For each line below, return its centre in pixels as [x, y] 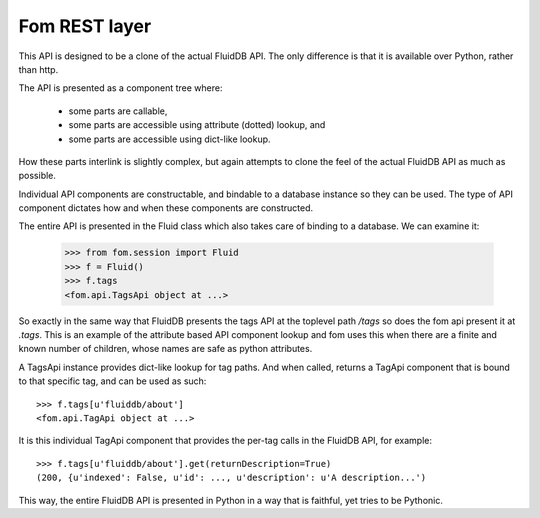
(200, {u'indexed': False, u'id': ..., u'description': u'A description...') [231, 478]
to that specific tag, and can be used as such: [112, 381]
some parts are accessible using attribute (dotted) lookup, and [197, 125]
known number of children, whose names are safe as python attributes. [165, 349]
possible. [37, 176]
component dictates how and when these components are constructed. [166, 208]
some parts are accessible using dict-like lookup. [169, 139]
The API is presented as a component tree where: [120, 88]
